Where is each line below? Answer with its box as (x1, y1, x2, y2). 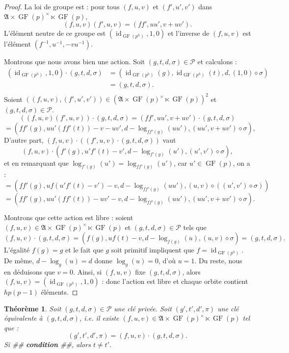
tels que (183, 222, 207, 232)
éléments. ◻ (41, 287, 78, 297)
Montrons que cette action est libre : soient (4, 212, 133, 223)
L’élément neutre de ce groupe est (4, 28, 106, 38)
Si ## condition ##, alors (4, 339, 91, 350)
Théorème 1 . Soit (4, 303, 61, 313)
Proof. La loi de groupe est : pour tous (4, 1, 120, 11)
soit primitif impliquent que (111, 245, 194, 255)
